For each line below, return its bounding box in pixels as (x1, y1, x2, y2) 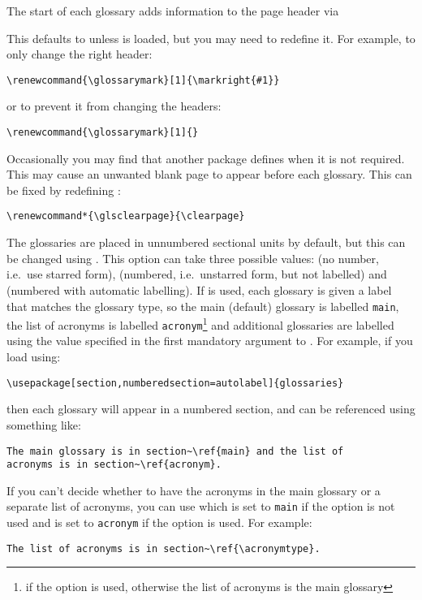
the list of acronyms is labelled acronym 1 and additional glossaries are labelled (6, 314, 394, 333)
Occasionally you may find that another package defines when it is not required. (6, 149, 405, 166)
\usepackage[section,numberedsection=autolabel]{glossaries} (6, 377, 344, 389)
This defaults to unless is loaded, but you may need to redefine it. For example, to (6, 29, 416, 46)
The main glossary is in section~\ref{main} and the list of (6, 445, 344, 457)
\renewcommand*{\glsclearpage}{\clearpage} (6, 210, 245, 222)
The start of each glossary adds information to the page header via (6, 2, 339, 19)
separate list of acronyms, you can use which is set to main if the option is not (6, 498, 395, 515)
